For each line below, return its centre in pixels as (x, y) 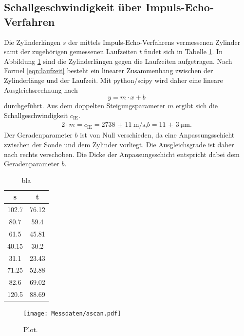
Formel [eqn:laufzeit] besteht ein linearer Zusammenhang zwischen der (109, 70)
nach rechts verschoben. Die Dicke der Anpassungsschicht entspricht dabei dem (122, 154)
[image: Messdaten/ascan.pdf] (72, 314)
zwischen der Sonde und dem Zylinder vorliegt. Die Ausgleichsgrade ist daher (119, 144)
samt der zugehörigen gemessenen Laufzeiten (71, 51)
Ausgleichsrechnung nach (41, 89)
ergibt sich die (197, 106)
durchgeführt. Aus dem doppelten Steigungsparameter (85, 106)
